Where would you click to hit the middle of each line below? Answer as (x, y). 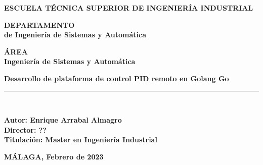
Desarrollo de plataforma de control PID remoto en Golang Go (117, 78)
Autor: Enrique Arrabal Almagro (63, 120)
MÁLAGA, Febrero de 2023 (54, 156)
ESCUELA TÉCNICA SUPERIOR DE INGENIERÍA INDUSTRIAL (129, 8)
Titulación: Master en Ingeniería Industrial (81, 140)
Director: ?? (25, 129)
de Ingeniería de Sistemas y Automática (75, 35)
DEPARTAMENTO (39, 24)
